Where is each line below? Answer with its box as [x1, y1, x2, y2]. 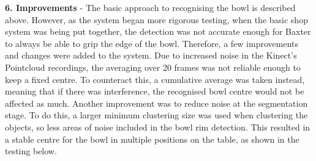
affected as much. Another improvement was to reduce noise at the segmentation [5, 96, 308, 109]
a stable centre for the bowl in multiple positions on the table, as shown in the [5, 132, 299, 145]
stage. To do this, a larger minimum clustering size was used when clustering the [5, 109, 308, 121]
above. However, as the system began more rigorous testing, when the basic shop [5, 13, 308, 26]
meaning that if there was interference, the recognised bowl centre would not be [5, 85, 304, 98]
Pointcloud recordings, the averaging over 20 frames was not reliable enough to [5, 60, 301, 73]
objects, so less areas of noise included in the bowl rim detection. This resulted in [5, 120, 310, 133]
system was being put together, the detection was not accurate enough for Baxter [5, 25, 311, 38]
